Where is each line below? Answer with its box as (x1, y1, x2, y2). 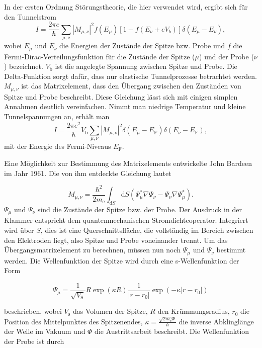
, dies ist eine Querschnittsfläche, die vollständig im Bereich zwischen (40, 225, 253, 235)
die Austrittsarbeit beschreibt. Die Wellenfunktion (95, 326, 249, 336)
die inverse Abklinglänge (179, 316, 254, 326)
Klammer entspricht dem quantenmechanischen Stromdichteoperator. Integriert (4, 215, 248, 225)
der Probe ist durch (4, 336, 64, 346)
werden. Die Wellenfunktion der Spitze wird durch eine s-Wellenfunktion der (4, 255, 239, 266)
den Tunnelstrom (4, 11, 56, 22)
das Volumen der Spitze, (73, 306, 148, 316)
